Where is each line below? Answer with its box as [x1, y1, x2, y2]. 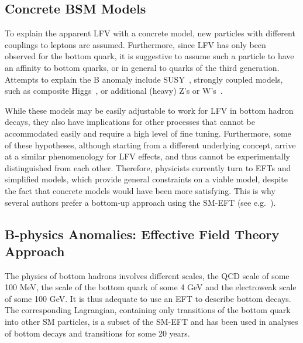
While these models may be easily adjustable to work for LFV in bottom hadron [5, 104, 294, 116]
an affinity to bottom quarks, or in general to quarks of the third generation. [5, 61, 280, 73]
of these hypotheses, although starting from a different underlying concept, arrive [5, 138, 296, 151]
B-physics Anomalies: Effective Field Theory [5, 225, 280, 243]
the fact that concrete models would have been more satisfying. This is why [5, 184, 276, 196]
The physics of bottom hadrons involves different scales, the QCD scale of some [5, 269, 290, 281]
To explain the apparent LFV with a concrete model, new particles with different [5, 27, 295, 39]
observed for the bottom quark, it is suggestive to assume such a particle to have [5, 50, 294, 62]
